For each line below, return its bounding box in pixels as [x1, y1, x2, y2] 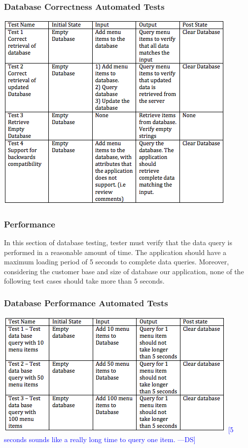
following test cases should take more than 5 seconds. [4, 276, 165, 286]
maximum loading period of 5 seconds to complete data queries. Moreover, [4, 256, 229, 267]
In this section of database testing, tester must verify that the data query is [4, 237, 233, 248]
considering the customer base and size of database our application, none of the [4, 266, 244, 276]
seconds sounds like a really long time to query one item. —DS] [4, 434, 196, 444]
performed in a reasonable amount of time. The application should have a [4, 247, 227, 257]
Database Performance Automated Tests [4, 296, 168, 309]
